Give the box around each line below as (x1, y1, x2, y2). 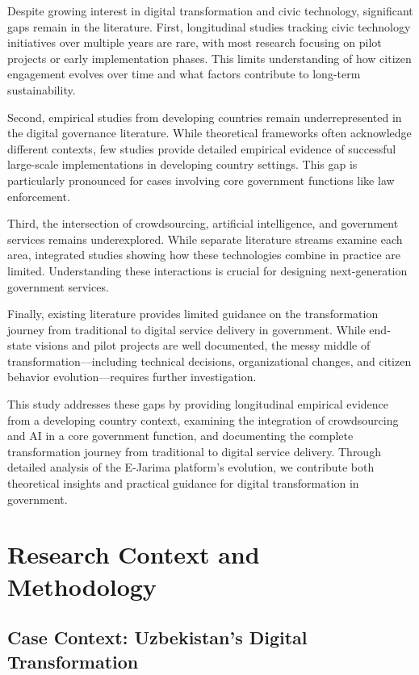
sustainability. (7, 81, 76, 98)
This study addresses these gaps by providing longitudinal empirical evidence (7, 396, 389, 413)
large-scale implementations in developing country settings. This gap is (7, 156, 358, 173)
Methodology (7, 569, 157, 602)
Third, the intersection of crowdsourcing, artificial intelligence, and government (7, 215, 399, 232)
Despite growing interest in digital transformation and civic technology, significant (7, 2, 413, 19)
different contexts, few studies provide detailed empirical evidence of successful (7, 140, 396, 157)
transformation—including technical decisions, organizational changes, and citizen (7, 352, 412, 369)
